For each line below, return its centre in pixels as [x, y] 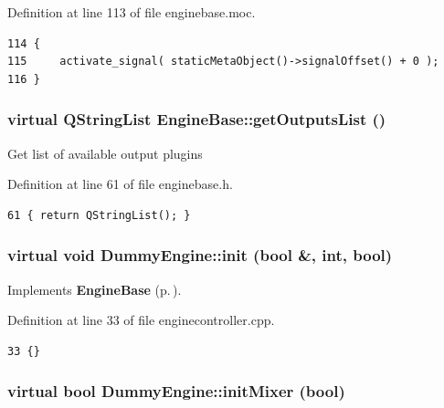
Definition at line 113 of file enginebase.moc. [132, 12]
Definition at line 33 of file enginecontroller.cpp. [141, 320]
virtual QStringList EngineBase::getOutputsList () [197, 119]
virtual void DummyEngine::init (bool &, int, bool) [200, 255]
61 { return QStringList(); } [99, 215]
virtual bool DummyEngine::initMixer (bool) [176, 391]
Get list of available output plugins [105, 153]
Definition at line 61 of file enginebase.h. [120, 184]
